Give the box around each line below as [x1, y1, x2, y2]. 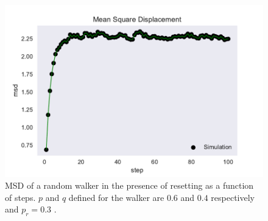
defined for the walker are [68, 191, 164, 203]
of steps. [5, 191, 36, 203]
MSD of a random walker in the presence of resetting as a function [5, 179, 254, 192]
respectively [211, 191, 255, 203]
